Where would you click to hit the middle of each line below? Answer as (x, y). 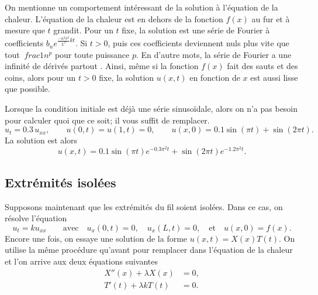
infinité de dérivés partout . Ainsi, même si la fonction (102, 66)
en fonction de (215, 77)
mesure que (25, 30)
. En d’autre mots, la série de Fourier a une (214, 54)
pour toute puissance (92, 54)
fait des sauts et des (262, 66)
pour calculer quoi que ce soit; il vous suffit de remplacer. (107, 120)
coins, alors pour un (40, 77)
